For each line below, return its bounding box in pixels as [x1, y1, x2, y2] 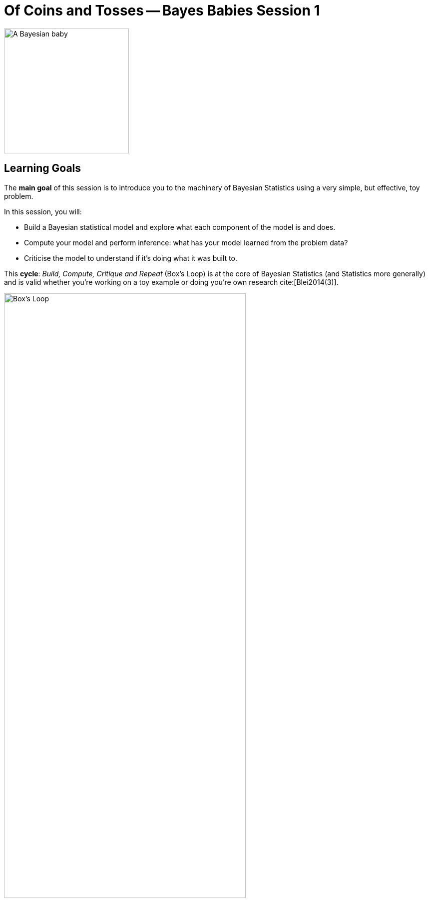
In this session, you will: [4, 207, 82, 216]
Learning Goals [4, 162, 81, 175]
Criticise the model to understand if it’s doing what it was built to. [24, 253, 237, 262]
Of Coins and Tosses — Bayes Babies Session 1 [4, 2, 320, 19]
